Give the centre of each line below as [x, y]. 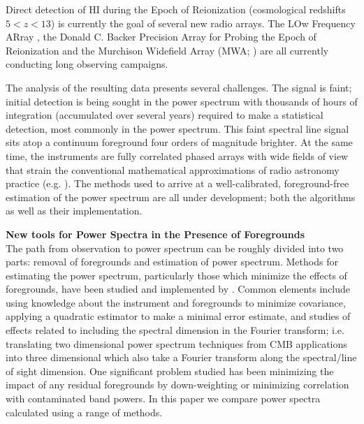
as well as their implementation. [74, 211]
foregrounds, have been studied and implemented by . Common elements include [178, 289]
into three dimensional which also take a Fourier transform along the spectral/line [181, 357]
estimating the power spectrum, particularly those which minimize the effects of [176, 275]
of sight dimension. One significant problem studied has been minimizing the [170, 371]
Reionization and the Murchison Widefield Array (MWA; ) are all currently [167, 50]
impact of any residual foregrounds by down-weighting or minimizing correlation [177, 385]
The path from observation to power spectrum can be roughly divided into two [175, 248]
